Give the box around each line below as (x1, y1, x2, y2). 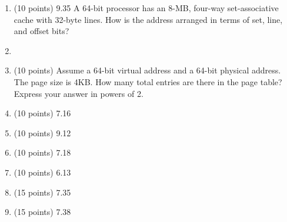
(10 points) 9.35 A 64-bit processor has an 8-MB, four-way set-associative (14, 2, 279, 14)
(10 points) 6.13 (14, 166, 71, 178)
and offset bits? (14, 25, 69, 37)
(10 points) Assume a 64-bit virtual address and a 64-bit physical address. (14, 64, 281, 76)
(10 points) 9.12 (14, 126, 71, 139)
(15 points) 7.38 (14, 206, 71, 218)
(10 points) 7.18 (14, 146, 71, 159)
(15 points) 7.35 (14, 186, 71, 198)
